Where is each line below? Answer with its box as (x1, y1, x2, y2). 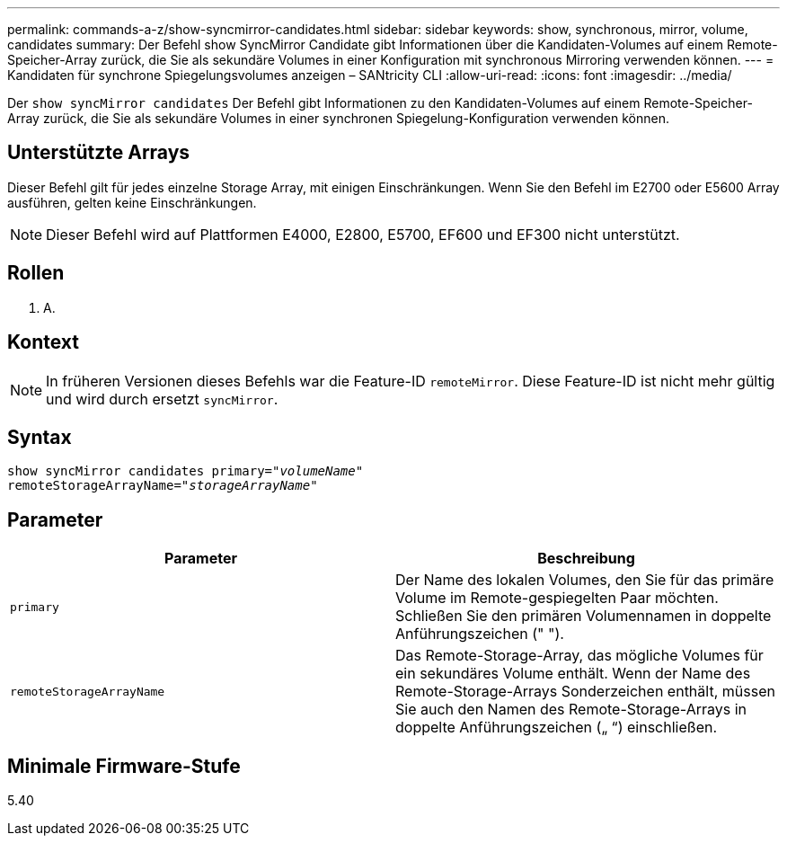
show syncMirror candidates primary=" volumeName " (7, 464, 364, 479)
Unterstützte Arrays (7, 141, 190, 164)
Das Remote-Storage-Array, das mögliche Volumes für (395, 646, 764, 665)
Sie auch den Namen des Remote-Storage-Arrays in (395, 700, 747, 719)
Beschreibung (537, 549, 635, 568)
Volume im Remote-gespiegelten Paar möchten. (395, 589, 719, 608)
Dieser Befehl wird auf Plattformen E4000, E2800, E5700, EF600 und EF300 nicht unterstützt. (46, 225, 680, 244)
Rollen (7, 262, 65, 285)
